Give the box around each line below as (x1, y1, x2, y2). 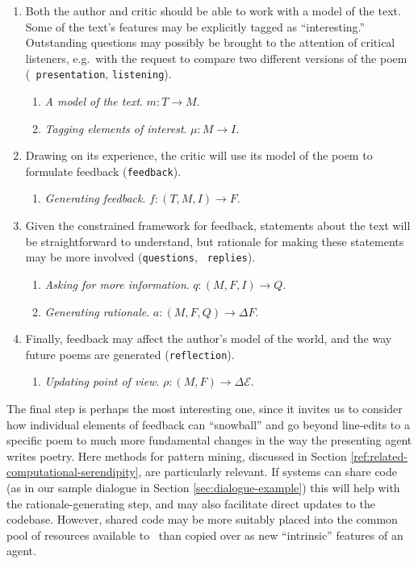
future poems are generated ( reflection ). (25, 345, 235, 362)
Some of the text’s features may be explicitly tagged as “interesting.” (25, 18, 366, 35)
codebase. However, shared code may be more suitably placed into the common (6, 511, 398, 528)
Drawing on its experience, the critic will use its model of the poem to (25, 147, 373, 164)
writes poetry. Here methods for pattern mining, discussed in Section (6, 447, 347, 464)
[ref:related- (350, 447, 408, 464)
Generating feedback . (44, 190, 146, 207)
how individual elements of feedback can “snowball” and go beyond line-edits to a (6, 416, 410, 432)
